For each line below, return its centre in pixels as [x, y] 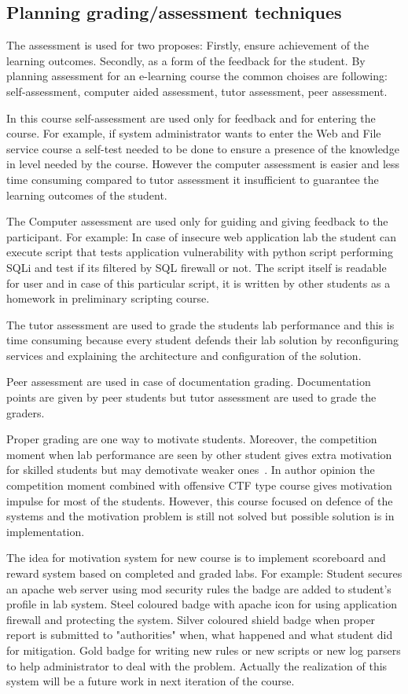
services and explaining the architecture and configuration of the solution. [184, 355]
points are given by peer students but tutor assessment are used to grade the [191, 397]
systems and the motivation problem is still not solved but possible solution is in [200, 516]
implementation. [46, 531]
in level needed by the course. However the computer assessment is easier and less [203, 164]
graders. [26, 412]
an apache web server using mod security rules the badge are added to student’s [199, 588]
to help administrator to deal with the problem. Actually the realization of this [197, 665]
